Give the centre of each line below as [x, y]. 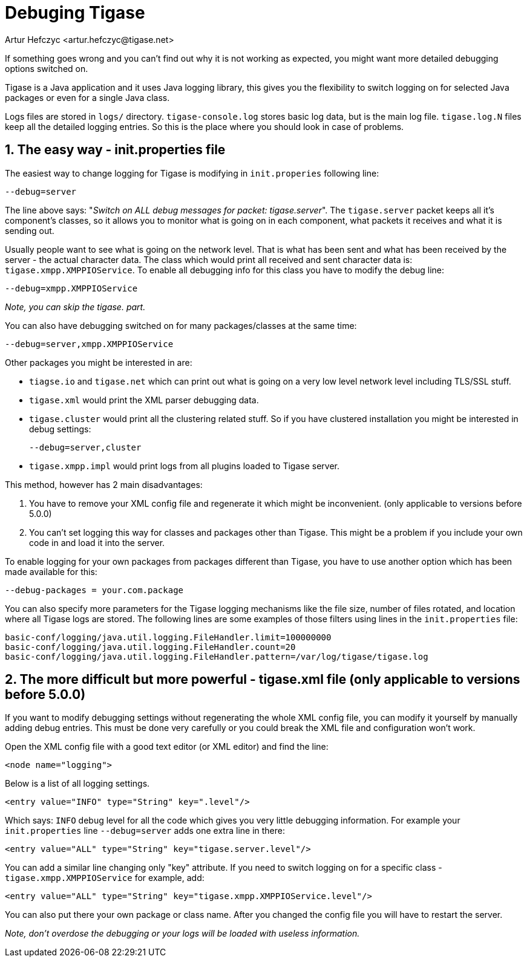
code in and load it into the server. [97, 542]
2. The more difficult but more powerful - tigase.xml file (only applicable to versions [263, 680]
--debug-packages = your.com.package [94, 590]
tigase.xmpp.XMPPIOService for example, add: [105, 878]
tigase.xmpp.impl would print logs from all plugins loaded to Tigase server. [185, 466]
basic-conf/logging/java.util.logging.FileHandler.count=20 [150, 647]
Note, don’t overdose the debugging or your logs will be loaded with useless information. [182, 934]
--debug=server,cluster [85, 447]
